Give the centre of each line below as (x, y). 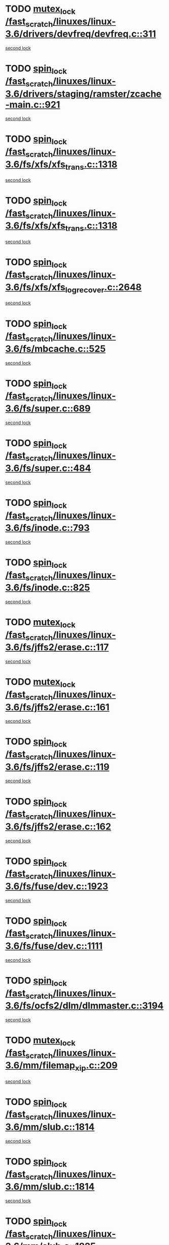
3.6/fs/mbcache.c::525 (56, 349)
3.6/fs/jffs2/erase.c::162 (58, 826)
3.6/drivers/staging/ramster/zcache (83, 94)
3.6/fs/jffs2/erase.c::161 (57, 707)
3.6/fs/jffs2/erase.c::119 (57, 767)
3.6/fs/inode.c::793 (47, 528)
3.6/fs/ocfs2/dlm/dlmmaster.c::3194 (84, 1006)
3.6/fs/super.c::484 (48, 468)
